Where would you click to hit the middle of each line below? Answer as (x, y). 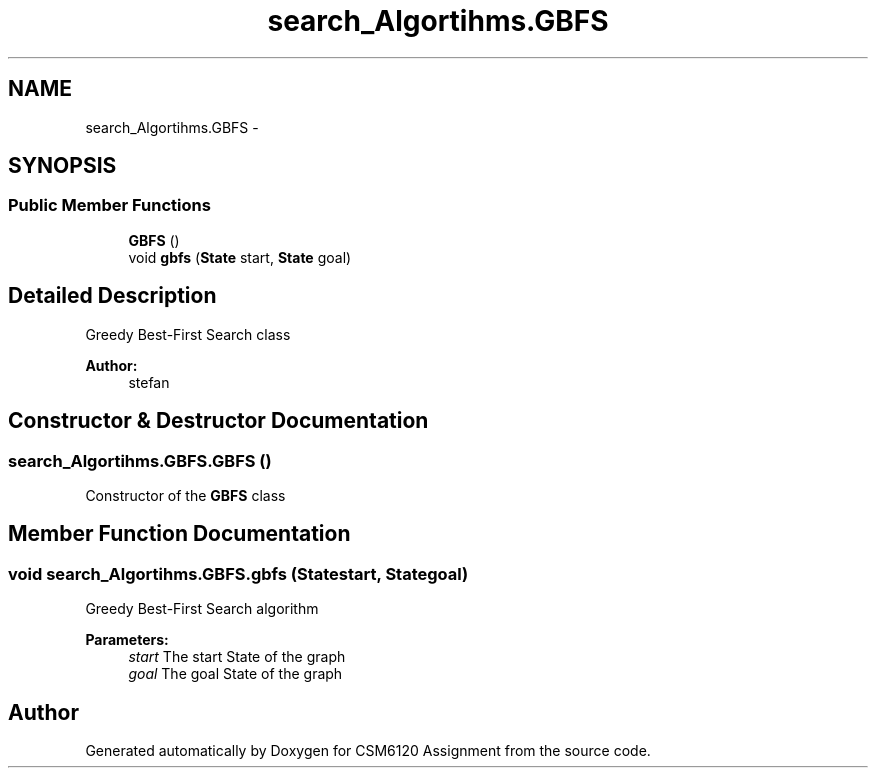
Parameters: (127, 640)
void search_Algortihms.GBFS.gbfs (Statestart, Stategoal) (238, 573)
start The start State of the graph (237, 657)
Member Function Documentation (179, 534)
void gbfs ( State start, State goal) (240, 257)
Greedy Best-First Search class (188, 334)
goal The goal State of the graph (235, 674)
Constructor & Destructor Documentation (218, 421)
